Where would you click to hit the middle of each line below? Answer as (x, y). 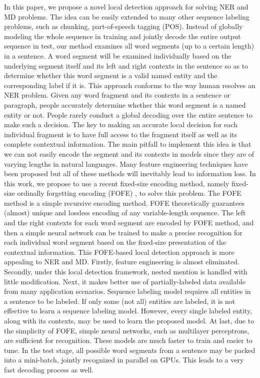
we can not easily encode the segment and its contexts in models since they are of (129, 153)
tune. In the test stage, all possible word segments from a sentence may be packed (130, 350)
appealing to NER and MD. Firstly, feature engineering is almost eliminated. (122, 262)
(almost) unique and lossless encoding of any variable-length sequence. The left (125, 213)
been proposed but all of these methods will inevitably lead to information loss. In (130, 173)
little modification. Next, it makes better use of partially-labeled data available (125, 281)
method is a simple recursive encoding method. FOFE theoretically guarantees (124, 203)
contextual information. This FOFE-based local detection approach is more (119, 252)
